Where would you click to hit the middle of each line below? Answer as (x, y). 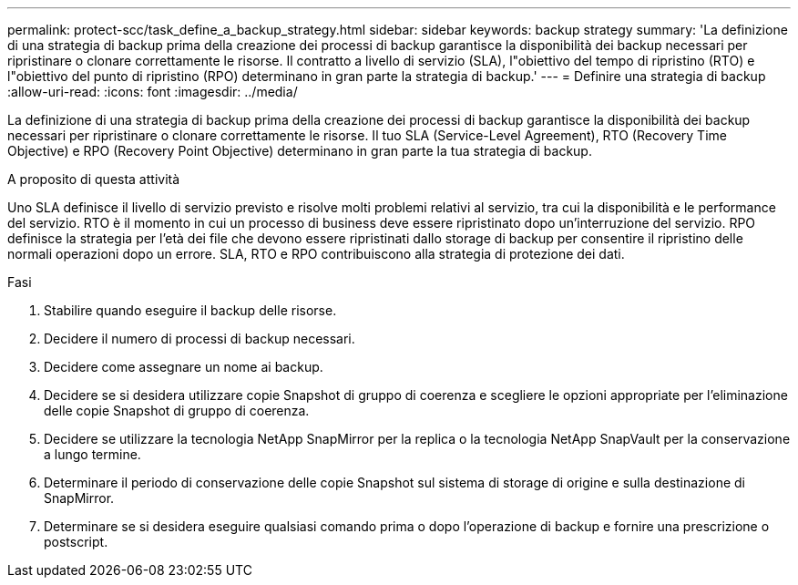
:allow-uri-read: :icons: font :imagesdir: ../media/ (153, 92)
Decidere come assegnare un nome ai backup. (184, 367)
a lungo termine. (92, 454)
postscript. (76, 542)
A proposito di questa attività (94, 179)
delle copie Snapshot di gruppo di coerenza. (177, 411)
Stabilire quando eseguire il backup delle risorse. (190, 310)
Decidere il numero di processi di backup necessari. (199, 339)
